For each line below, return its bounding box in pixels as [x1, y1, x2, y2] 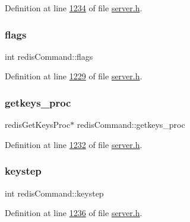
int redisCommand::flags [5, 50, 93, 62]
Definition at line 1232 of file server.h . [5, 138, 142, 150]
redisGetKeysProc [5, 118, 71, 131]
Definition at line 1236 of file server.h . [5, 207, 142, 219]
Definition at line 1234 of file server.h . [5, 2, 142, 14]
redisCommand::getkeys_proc [77, 118, 185, 131]
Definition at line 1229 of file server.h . [5, 70, 142, 82]
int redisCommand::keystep [5, 186, 104, 199]
